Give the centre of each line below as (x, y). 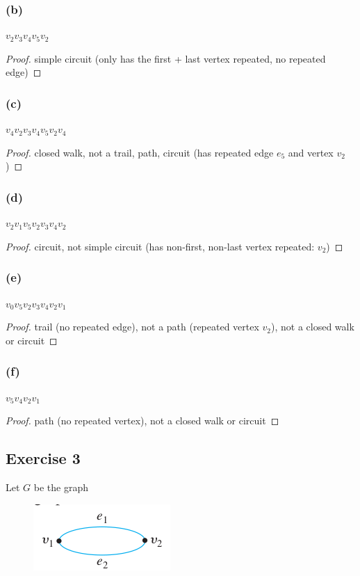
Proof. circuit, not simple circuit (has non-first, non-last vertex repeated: (160, 246)
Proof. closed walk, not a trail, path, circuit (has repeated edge (140, 152)
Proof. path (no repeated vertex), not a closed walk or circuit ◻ (142, 421)
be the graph (61, 487)
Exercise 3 (43, 458)
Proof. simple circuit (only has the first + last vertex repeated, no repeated (166, 58)
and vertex (311, 152)
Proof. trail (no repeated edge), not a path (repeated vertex (132, 327)
